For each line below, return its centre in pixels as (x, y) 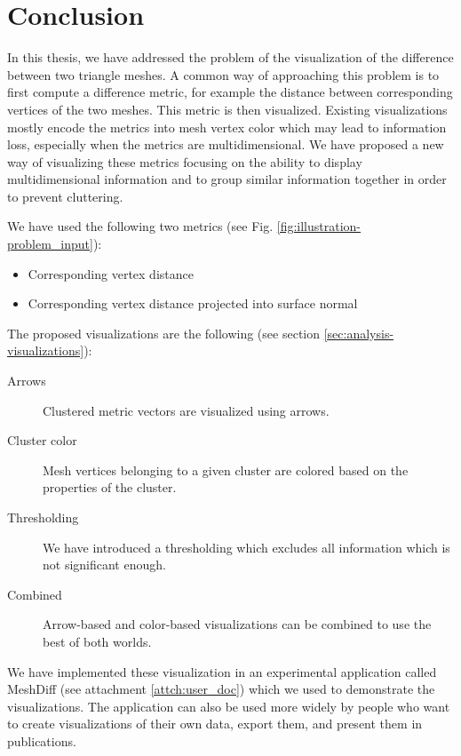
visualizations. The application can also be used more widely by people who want (229, 706)
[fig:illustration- (319, 226)
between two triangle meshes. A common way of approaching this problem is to (223, 74)
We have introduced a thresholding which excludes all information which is (246, 547)
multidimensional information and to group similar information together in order (227, 179)
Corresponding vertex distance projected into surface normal (193, 303)
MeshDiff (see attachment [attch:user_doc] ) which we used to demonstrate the (221, 689)
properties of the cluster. (110, 487)
